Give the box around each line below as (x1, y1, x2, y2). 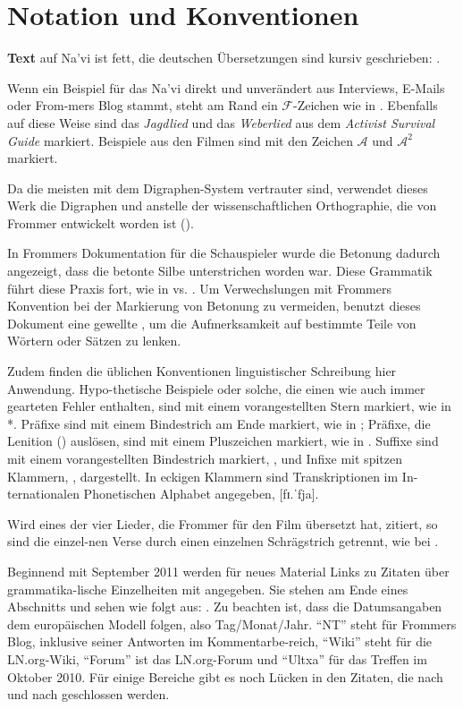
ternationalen (7, 484, 80, 503)
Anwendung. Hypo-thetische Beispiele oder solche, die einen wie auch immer (7, 379, 425, 397)
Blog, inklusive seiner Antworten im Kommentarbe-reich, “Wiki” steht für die (7, 632, 433, 651)
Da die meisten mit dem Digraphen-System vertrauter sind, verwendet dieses (7, 178, 428, 197)
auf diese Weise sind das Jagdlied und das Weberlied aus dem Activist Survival (7, 113, 435, 132)
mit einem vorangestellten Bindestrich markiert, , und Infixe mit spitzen (7, 449, 402, 467)
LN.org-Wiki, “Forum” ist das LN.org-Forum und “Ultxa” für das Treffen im (7, 649, 427, 668)
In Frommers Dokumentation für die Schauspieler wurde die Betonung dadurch (7, 243, 441, 262)
